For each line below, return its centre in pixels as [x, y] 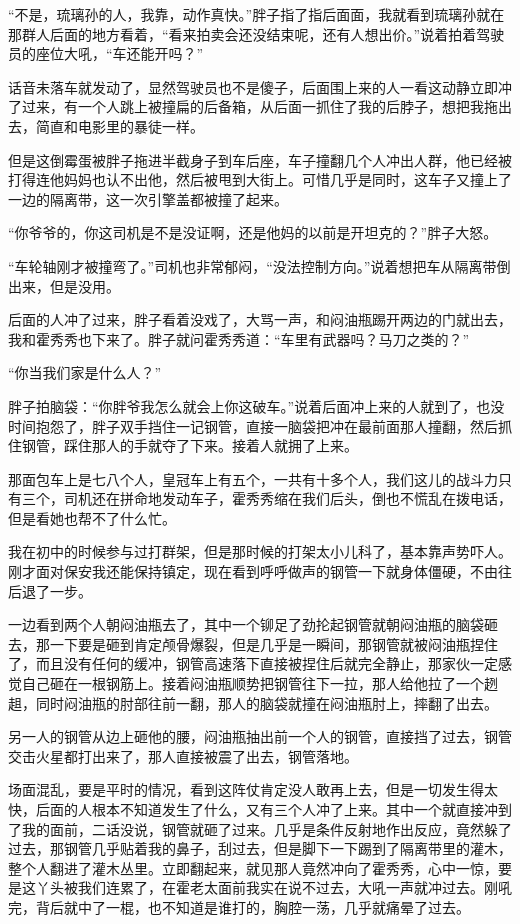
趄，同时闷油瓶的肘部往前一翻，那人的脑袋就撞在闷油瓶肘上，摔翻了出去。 [253, 702]
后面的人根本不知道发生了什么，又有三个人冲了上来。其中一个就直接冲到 [273, 809]
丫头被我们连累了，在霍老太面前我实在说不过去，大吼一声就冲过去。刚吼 [273, 887]
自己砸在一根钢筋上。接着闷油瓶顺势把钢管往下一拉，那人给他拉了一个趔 [259, 683]
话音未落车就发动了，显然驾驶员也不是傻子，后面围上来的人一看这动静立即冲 [260, 86]
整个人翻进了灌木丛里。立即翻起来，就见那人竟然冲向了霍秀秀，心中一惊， [253, 867]
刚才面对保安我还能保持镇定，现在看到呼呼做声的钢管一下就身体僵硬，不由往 [260, 571]
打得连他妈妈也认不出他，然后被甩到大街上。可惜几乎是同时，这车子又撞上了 [260, 179]
